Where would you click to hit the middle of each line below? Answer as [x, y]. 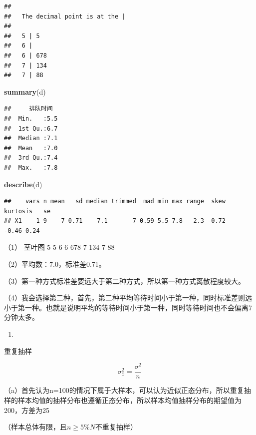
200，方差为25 [27, 410]
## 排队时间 [28, 109]
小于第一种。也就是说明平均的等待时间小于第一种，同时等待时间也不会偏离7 [128, 307]
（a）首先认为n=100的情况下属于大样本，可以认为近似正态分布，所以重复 [124, 390]
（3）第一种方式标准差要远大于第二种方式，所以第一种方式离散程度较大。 [125, 281]
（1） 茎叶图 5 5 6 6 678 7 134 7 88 [59, 247]
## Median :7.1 [31, 138]
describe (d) [23, 184]
